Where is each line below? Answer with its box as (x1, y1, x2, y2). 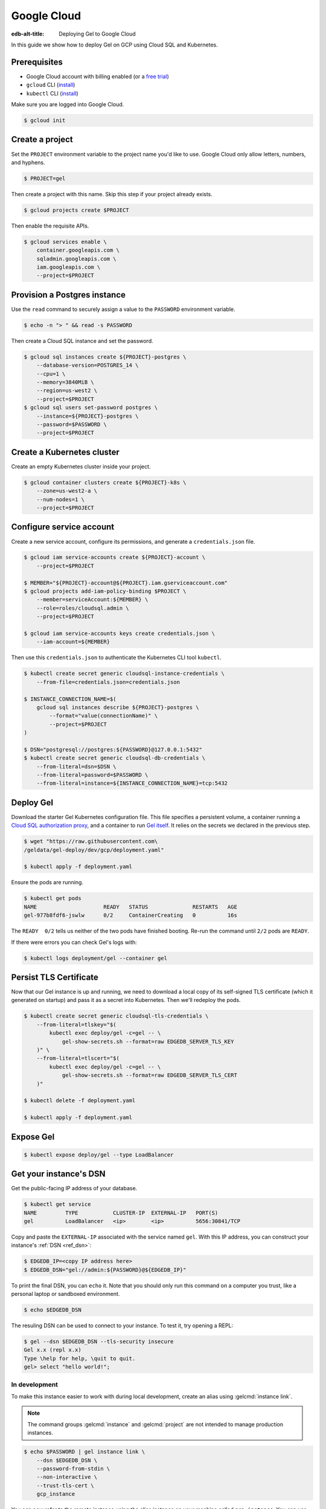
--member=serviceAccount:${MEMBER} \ (36, 596, 149, 603)
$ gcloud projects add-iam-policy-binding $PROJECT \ (24, 588, 187, 595)
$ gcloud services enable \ (24, 238, 107, 245)
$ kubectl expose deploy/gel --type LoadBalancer (24, 1151, 174, 1158)
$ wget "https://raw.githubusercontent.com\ (24, 838, 158, 845)
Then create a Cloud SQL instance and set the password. (11, 337, 153, 344)
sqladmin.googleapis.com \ (36, 255, 117, 262)
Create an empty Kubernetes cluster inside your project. (11, 462, 151, 470)
